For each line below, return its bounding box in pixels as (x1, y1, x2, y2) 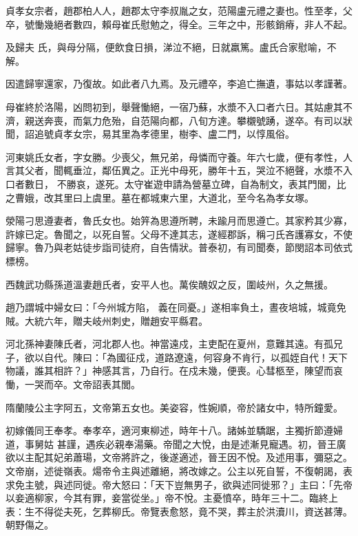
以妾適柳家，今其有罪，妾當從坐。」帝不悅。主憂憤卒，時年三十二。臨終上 (6, 491, 338, 505)
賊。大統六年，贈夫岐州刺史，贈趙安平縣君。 (6, 313, 208, 328)
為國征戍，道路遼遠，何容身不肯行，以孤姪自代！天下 (106, 350, 348, 364)
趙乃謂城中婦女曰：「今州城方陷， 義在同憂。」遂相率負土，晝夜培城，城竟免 (6, 300, 346, 314)
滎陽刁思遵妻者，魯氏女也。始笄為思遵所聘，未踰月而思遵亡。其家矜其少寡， (6, 213, 352, 228)
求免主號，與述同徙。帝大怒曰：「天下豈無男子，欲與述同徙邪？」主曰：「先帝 (6, 477, 352, 491)
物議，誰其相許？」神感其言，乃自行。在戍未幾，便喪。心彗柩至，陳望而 (6, 363, 333, 378)
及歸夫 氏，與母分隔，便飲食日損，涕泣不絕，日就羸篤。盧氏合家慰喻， (6, 40, 327, 54)
